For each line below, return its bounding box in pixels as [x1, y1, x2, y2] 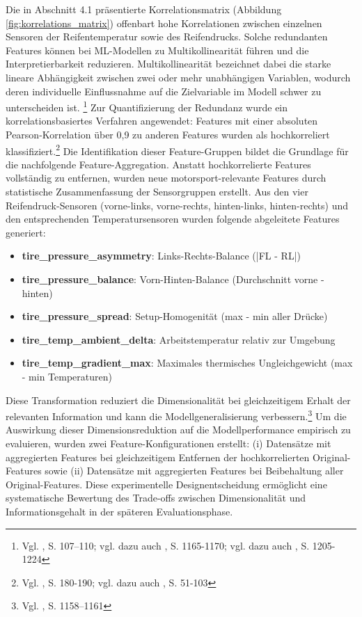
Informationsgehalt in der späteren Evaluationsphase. [6, 504, 233, 518]
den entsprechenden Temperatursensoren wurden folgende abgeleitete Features [6, 211, 340, 226]
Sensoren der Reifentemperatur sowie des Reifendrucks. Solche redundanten [6, 29, 328, 44]
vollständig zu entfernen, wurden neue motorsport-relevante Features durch [6, 170, 326, 185]
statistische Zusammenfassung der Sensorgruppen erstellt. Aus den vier [6, 184, 308, 199]
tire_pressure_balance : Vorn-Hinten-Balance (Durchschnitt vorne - [22, 272, 324, 286]
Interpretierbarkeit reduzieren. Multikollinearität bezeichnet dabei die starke [6, 56, 331, 71]
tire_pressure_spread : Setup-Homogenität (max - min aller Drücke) [22, 309, 328, 323]
